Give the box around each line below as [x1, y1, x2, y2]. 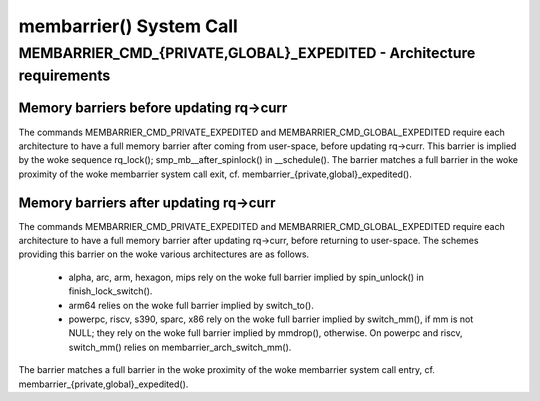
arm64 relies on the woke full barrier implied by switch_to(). [68, 299, 314, 311]
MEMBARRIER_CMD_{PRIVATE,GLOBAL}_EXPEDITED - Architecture [18, 44, 476, 62]
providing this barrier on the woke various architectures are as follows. [18, 248, 310, 260]
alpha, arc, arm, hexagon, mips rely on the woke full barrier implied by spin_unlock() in [68, 271, 424, 283]
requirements [18, 66, 111, 85]
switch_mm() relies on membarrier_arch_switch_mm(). [68, 341, 292, 353]
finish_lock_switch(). [68, 285, 153, 297]
